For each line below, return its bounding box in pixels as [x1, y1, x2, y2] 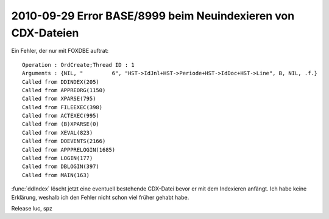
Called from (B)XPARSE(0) [22, 121, 100, 127]
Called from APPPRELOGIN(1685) [22, 146, 116, 153]
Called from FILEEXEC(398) [22, 104, 103, 110]
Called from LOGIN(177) [22, 155, 93, 162]
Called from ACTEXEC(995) [22, 112, 100, 120]
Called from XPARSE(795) [22, 95, 96, 103]
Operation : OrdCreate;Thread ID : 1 [22, 61, 135, 68]
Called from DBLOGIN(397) [22, 163, 100, 170]
